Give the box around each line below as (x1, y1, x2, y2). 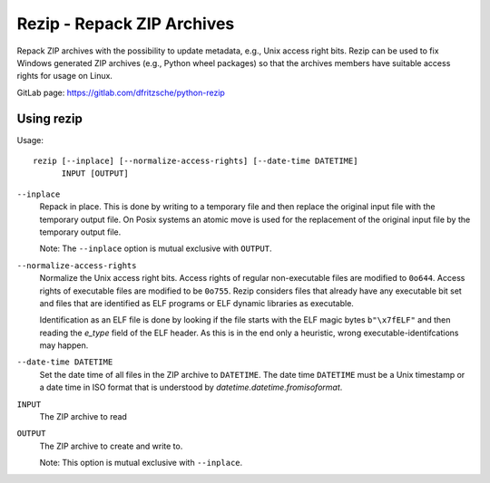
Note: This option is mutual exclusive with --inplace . (39, 458, 243, 469)
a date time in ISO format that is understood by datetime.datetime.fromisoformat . (39, 382, 343, 393)
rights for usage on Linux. (16, 71, 113, 82)
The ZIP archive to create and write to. (39, 440, 183, 451)
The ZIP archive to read (39, 411, 127, 422)
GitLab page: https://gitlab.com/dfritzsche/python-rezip (16, 87, 226, 98)
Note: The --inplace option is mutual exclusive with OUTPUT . (39, 243, 272, 254)
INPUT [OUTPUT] (61, 169, 129, 179)
